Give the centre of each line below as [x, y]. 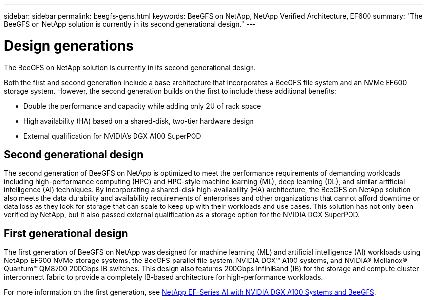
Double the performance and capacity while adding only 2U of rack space [142, 106]
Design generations [69, 46]
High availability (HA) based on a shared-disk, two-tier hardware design [139, 121]
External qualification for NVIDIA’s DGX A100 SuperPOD [112, 136]
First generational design [66, 233]
